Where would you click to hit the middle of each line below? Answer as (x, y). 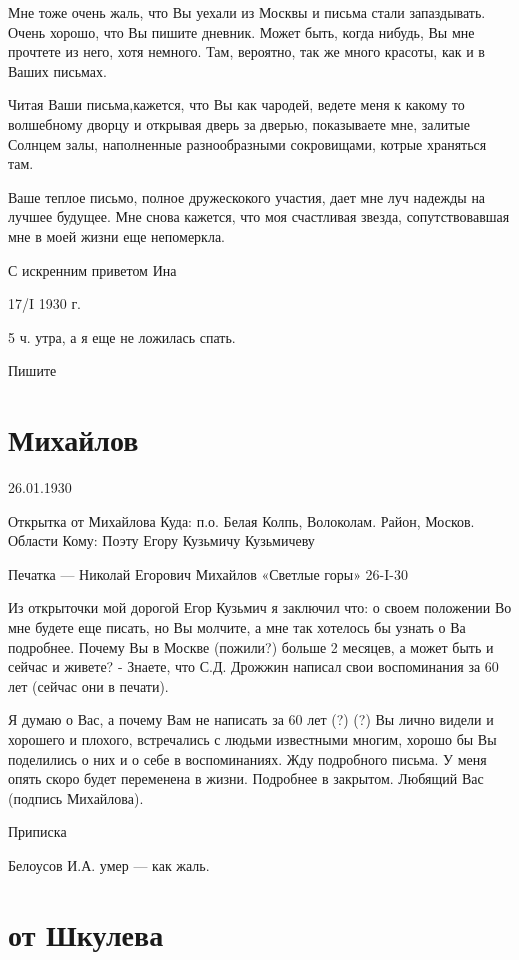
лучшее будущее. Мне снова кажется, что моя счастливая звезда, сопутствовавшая (259, 216)
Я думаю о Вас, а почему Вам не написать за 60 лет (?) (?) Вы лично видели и (251, 719)
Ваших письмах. (57, 70)
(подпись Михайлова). (76, 797)
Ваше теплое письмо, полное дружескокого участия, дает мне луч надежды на (247, 196)
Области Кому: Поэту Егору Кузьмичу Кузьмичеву (161, 540)
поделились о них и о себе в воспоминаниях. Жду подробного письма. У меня (247, 758)
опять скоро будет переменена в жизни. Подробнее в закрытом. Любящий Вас (246, 778)
